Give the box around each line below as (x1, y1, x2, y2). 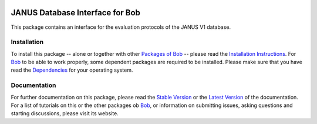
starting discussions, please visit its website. (11, 110, 119, 117)
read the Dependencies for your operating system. (11, 66, 133, 73)
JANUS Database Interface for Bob (11, 8, 141, 18)
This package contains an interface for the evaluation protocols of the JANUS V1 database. (11, 24, 231, 31)
